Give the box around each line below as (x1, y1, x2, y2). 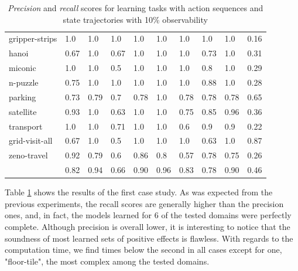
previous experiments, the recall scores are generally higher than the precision (5, 197, 284, 209)
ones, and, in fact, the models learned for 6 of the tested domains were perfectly (5, 209, 292, 221)
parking (9, 90, 36, 103)
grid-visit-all (9, 134, 53, 147)
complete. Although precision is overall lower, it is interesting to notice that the (5, 220, 290, 232)
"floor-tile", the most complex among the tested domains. (5, 255, 210, 267)
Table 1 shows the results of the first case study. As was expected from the (5, 186, 273, 198)
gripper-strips (9, 32, 57, 45)
